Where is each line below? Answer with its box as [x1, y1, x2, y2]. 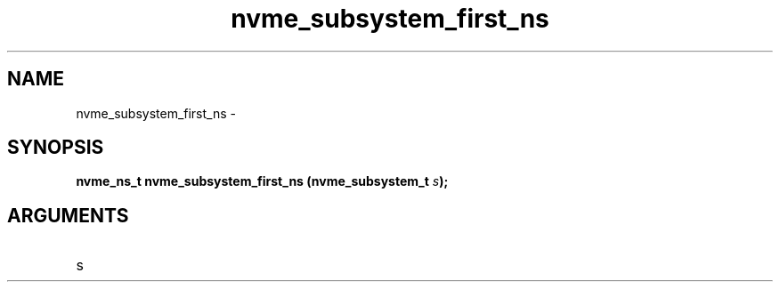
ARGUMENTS [7, 204, 129, 227]
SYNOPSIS [7, 136, 104, 159]
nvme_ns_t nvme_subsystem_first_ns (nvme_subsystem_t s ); [76, 173, 449, 189]
